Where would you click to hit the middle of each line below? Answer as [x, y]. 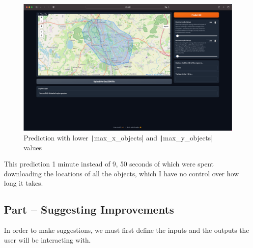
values [33, 147]
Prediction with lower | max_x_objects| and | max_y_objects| [118, 137]
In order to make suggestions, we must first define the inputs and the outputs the [126, 230]
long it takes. [24, 183]
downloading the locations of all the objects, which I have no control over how [122, 173]
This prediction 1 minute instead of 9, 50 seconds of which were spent [109, 164]
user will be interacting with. [47, 239]
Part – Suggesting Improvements [89, 209]
